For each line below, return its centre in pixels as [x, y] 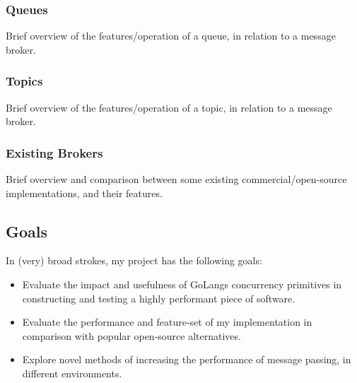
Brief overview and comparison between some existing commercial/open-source [176, 179]
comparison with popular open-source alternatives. [131, 335]
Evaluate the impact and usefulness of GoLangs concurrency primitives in [182, 284]
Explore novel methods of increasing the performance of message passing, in [187, 359]
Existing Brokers [54, 152]
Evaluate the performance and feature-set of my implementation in [167, 322]
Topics [24, 81]
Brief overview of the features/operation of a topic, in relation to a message [169, 107]
